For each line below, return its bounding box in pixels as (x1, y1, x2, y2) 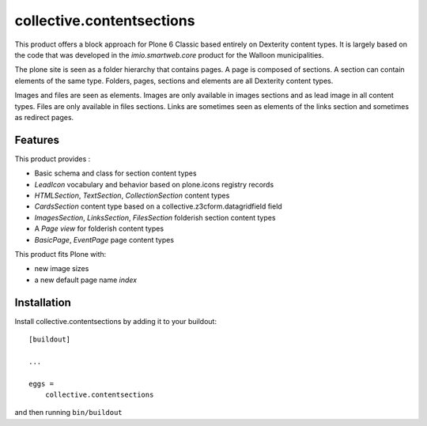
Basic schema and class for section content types (34, 168, 197, 178)
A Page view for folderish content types (34, 224, 164, 233)
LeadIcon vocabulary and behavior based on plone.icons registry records (34, 179, 274, 189)
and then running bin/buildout (14, 408, 123, 417)
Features (14, 133, 59, 146)
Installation (14, 296, 71, 309)
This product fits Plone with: (14, 249, 107, 258)
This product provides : (14, 154, 91, 164)
